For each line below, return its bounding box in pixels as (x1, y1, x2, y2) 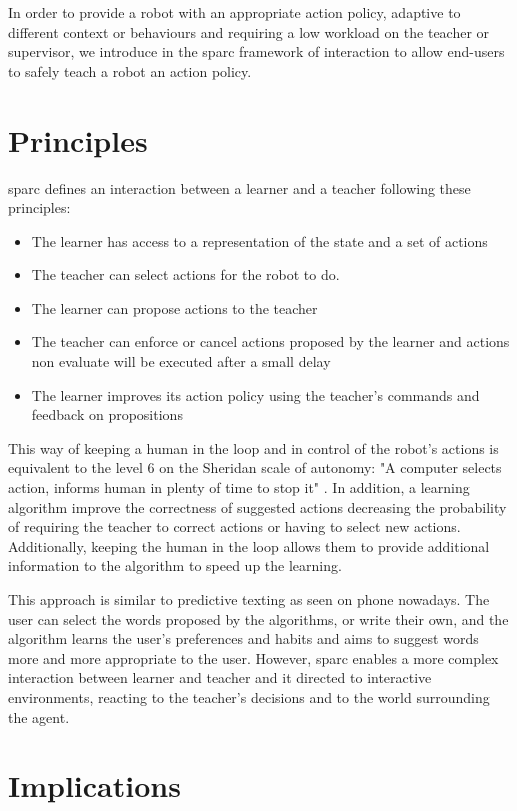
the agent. (8, 706, 70, 727)
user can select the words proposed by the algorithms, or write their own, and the (8, 608, 509, 629)
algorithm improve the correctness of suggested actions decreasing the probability (8, 496, 507, 517)
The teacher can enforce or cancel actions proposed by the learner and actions (31, 331, 510, 352)
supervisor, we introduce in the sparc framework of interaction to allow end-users (8, 41, 505, 62)
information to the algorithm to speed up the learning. (8, 555, 342, 576)
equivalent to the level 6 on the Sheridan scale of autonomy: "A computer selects (8, 457, 502, 478)
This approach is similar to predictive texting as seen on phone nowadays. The (8, 589, 490, 609)
